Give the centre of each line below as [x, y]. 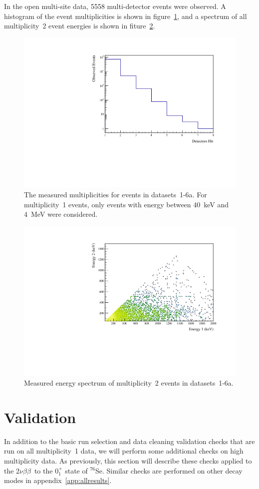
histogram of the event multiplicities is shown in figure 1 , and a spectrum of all [126, 16]
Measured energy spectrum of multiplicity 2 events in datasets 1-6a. [129, 383]
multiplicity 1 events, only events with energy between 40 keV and [127, 204]
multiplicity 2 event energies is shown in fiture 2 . [80, 26]
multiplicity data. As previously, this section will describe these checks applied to [128, 460]
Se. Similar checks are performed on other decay [169, 470]
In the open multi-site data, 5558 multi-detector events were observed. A [115, 6]
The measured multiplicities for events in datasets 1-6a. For [116, 195]
